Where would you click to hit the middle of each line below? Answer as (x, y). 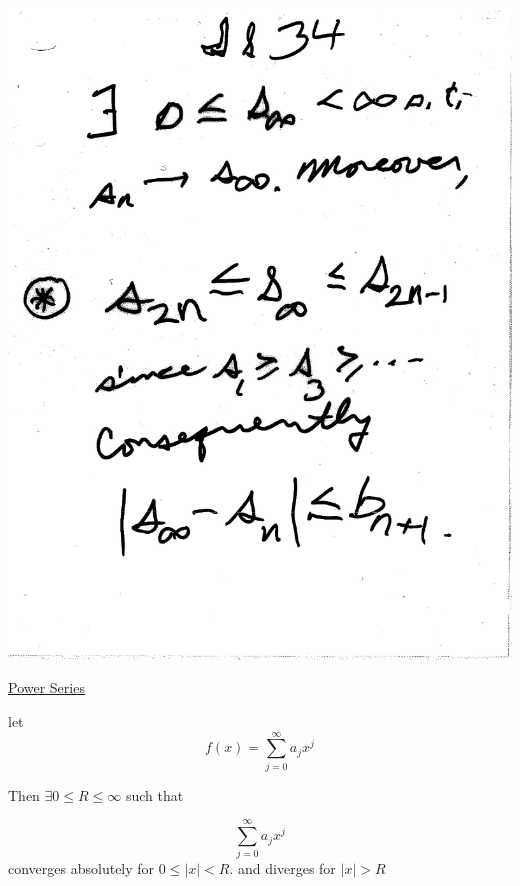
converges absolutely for (81, 868)
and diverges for (287, 868)
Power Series (46, 687)
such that (154, 794)
